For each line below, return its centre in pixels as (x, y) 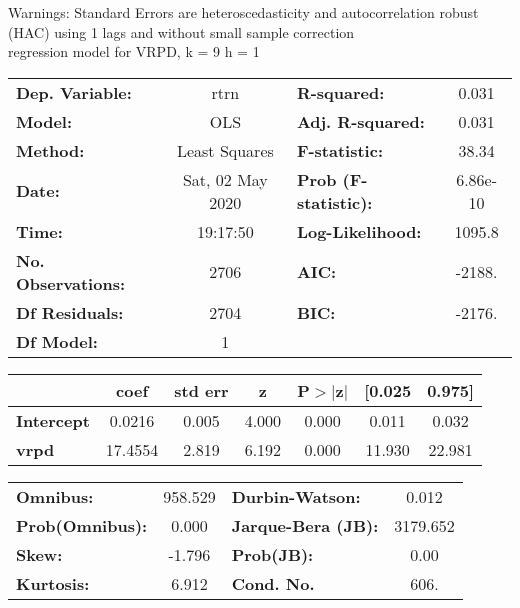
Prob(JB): (272, 554)
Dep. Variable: (74, 92)
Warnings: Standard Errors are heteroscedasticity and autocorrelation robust (243, 12)
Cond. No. (273, 583)
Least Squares (225, 150)
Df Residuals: (70, 312)
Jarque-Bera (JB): (305, 525)
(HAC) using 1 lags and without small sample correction (181, 31)
